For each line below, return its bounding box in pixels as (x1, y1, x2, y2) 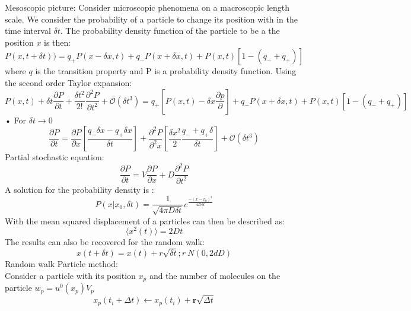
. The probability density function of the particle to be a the (60, 24, 280, 37)
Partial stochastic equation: (5, 151, 104, 163)
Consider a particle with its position (5, 269, 136, 281)
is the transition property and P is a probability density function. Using (35, 65, 297, 77)
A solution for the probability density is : (5, 183, 154, 195)
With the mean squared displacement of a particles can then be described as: (5, 214, 285, 227)
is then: (44, 36, 71, 48)
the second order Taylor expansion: (5, 76, 132, 88)
